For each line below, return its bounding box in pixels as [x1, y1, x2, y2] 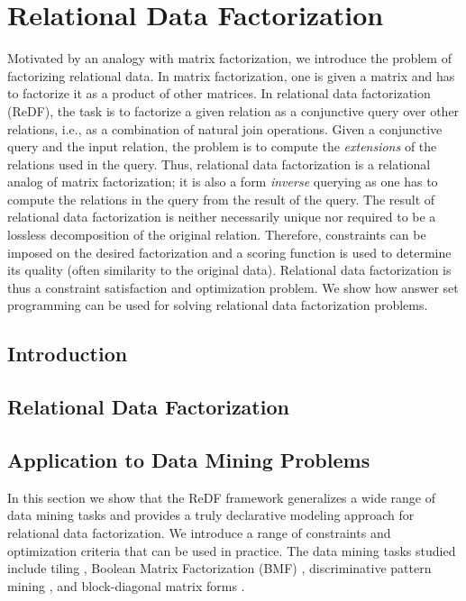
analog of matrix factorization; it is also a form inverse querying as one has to [7, 172, 438, 191]
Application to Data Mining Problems [7, 445, 370, 473]
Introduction [7, 340, 128, 368]
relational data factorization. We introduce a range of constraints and [7, 523, 391, 542]
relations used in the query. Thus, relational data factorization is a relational [7, 154, 431, 173]
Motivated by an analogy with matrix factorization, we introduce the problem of [7, 49, 452, 68]
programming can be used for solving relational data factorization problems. [7, 296, 428, 314]
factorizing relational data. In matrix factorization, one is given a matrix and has [7, 66, 455, 85]
